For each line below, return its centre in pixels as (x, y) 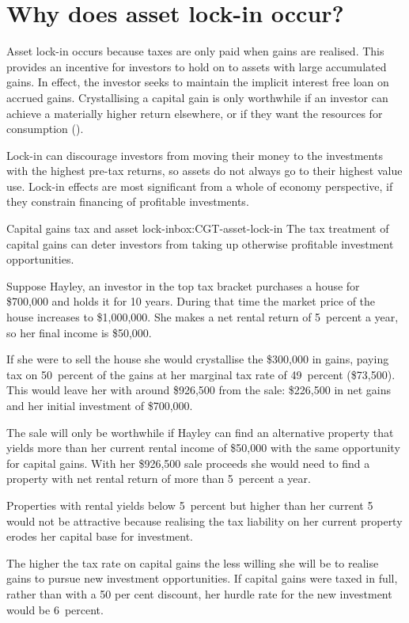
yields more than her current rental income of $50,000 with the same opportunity (203, 448)
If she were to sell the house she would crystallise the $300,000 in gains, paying (198, 359)
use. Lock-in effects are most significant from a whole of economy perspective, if (200, 186)
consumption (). (45, 129)
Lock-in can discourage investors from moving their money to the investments (195, 155)
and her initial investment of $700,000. (100, 405)
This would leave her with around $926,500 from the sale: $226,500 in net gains (199, 390)
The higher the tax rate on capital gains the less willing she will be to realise (193, 562)
